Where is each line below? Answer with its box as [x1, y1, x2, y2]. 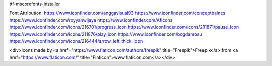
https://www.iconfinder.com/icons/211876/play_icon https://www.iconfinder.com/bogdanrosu [9, 31, 202, 37]
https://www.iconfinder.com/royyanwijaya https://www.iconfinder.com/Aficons [9, 17, 173, 23]
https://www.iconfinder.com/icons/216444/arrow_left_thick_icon [9, 38, 143, 44]
